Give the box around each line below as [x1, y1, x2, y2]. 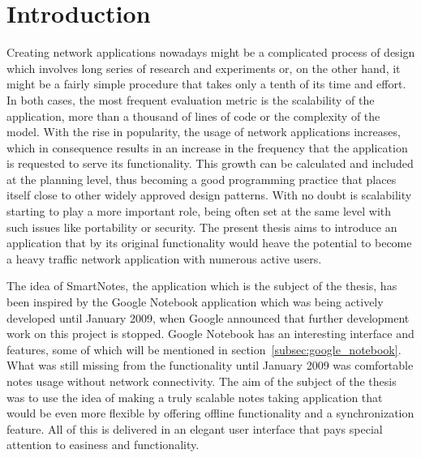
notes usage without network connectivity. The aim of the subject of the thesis [6, 373, 397, 389]
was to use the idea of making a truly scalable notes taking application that [6, 388, 383, 405]
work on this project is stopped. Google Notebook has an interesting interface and [6, 325, 415, 342]
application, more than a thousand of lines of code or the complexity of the [6, 107, 380, 124]
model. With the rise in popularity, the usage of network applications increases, [6, 123, 401, 140]
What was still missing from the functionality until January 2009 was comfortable [6, 357, 414, 374]
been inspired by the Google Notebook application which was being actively [6, 293, 384, 310]
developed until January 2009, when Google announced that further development [6, 309, 410, 326]
